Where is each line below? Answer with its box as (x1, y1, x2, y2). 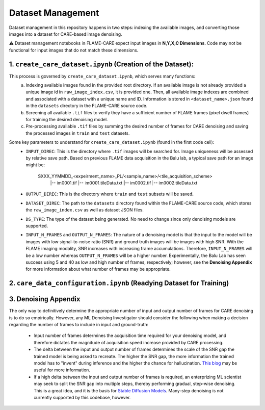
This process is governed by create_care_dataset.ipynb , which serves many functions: (9, 73, 196, 79)
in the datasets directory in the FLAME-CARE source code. (26, 103, 148, 109)
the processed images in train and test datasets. (26, 130, 130, 136)
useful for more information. (33, 367, 90, 373)
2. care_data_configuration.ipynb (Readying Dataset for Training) (9, 279, 229, 287)
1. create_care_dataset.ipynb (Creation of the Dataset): (9, 60, 194, 68)
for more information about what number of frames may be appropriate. (26, 266, 171, 272)
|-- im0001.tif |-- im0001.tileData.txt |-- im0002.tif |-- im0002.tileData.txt (50, 180, 198, 186)
